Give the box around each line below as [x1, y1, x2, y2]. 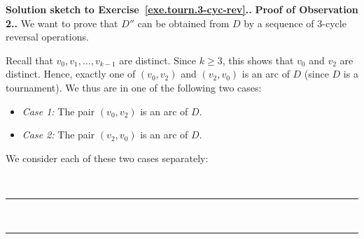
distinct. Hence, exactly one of [6, 66, 136, 81]
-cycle [322, 15, 346, 30]
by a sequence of [244, 15, 314, 30]
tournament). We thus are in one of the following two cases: [6, 80, 262, 94]
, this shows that [222, 52, 294, 67]
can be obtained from [137, 15, 230, 30]
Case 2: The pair [22, 127, 95, 142]
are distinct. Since [119, 52, 197, 67]
